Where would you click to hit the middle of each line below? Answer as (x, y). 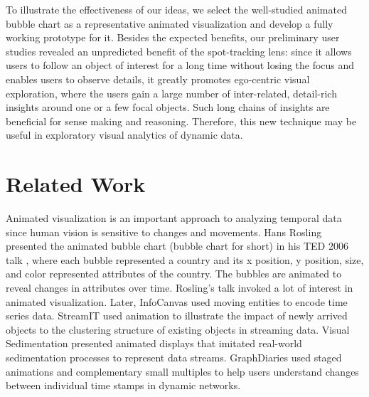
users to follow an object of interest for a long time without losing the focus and (180, 65)
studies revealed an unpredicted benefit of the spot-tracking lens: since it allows (179, 51)
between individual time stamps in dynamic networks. (123, 385)
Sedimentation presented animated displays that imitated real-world (154, 343)
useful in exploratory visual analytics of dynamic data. (124, 135)
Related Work (76, 184)
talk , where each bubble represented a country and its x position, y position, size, (185, 259)
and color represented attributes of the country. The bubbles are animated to (174, 274)
